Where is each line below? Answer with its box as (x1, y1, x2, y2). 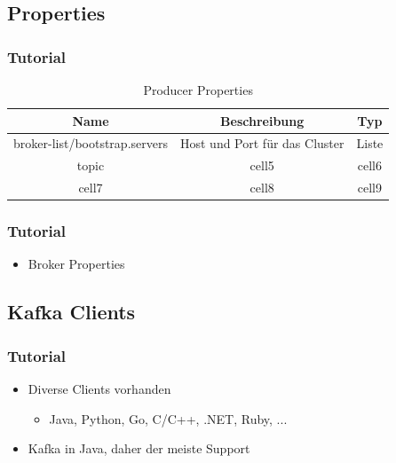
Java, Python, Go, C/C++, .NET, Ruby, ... (49, 409, 288, 428)
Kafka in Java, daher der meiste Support (28, 439, 250, 458)
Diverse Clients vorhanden (28, 380, 171, 398)
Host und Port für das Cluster (179, 134, 345, 153)
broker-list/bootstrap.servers (13, 134, 168, 153)
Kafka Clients (7, 298, 136, 326)
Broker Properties (28, 255, 125, 273)
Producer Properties (143, 81, 253, 98)
